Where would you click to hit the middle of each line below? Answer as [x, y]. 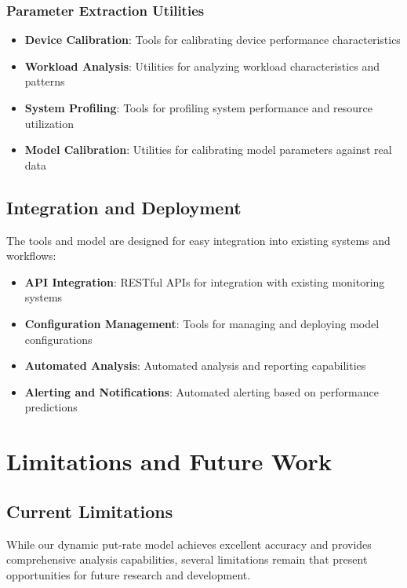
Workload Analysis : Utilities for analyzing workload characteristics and [202, 66]
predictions [51, 407]
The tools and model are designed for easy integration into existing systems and [198, 240]
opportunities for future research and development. [129, 574]
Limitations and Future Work [169, 461]
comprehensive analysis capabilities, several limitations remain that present [187, 559]
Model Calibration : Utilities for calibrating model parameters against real [208, 150]
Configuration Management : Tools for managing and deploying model [202, 323]
